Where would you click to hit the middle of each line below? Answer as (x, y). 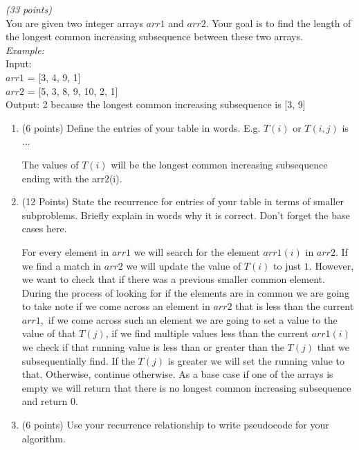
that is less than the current (295, 306)
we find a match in (62, 265)
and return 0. (50, 401)
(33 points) (29, 9)
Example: (25, 50)
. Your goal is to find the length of (278, 23)
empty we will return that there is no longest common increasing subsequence (186, 387)
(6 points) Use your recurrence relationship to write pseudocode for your (175, 425)
